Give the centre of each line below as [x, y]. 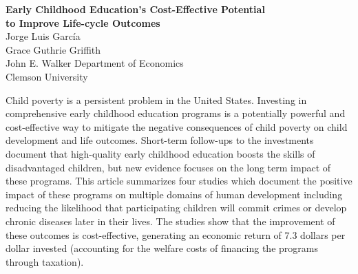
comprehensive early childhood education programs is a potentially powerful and [176, 113]
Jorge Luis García [43, 36]
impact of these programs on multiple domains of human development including [174, 194]
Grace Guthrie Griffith [53, 49]
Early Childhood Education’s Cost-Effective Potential [135, 9]
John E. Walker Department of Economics [95, 63]
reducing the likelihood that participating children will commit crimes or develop [176, 208]
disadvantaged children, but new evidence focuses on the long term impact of [168, 167]
